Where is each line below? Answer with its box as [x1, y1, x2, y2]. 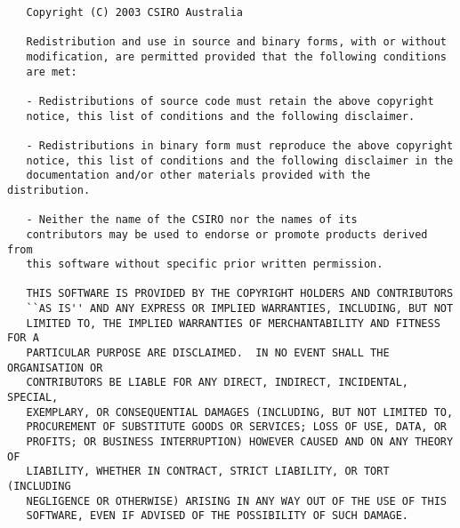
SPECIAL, [7, 391, 59, 404]
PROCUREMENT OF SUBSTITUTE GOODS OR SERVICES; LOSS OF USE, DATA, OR [26, 420, 447, 434]
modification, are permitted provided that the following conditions [26, 50, 447, 63]
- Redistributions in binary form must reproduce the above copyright [26, 139, 454, 152]
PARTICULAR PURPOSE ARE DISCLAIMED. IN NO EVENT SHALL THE [26, 347, 390, 360]
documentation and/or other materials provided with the [26, 169, 371, 182]
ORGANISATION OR [7, 361, 103, 374]
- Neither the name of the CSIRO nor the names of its [26, 213, 358, 227]
